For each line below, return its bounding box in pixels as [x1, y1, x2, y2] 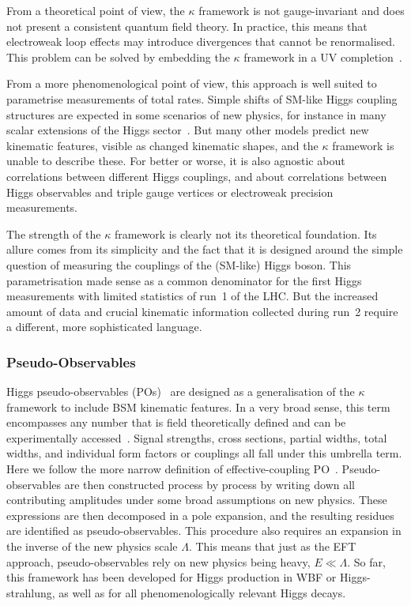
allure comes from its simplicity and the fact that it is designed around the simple [6, 241, 403, 258]
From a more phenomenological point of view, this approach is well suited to [6, 75, 377, 92]
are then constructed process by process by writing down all [64, 476, 355, 492]
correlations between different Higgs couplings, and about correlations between [6, 167, 387, 184]
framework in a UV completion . [243, 48, 402, 65]
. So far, [347, 553, 386, 570]
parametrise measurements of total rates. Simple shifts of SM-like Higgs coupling [6, 90, 398, 107]
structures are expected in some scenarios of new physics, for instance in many [6, 106, 386, 122]
